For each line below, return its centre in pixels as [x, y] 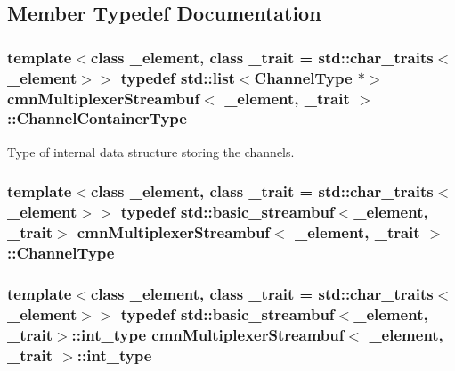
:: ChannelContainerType [97, 118]
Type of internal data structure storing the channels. [151, 151]
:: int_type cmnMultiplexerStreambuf [208, 334]
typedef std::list [178, 77]
